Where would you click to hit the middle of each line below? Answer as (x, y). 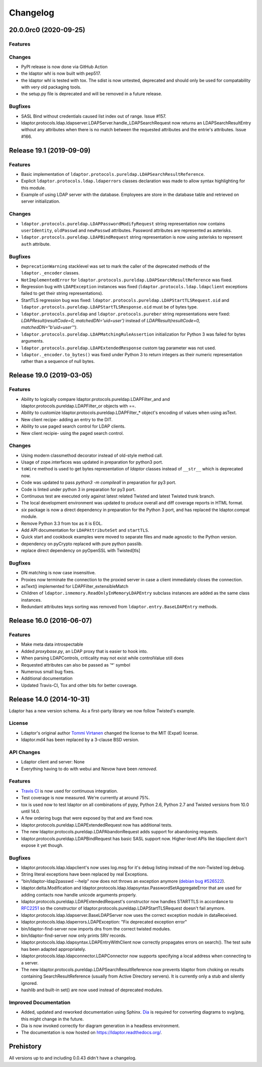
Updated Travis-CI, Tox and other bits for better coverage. (79, 685)
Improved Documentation (40, 1002)
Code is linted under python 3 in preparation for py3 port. (78, 489)
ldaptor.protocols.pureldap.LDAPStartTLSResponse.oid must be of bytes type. (110, 307)
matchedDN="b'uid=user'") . (49, 327)
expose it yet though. (42, 845)
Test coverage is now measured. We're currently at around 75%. (86, 798)
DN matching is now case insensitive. (58, 573)
